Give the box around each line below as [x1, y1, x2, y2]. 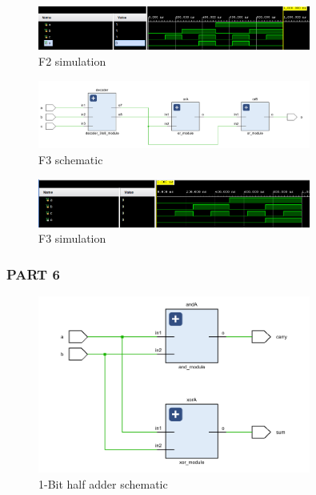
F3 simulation [38, 230, 106, 247]
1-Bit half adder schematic [38, 475, 168, 492]
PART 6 [6, 264, 60, 284]
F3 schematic [38, 151, 103, 167]
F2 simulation [38, 52, 106, 69]
